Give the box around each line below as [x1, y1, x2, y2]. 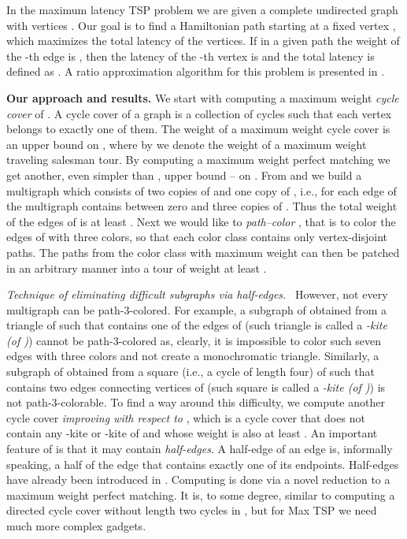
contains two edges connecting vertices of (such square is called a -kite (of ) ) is [6, 378, 386, 395]
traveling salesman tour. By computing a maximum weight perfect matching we [6, 151, 390, 168]
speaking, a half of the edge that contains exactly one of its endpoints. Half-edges [6, 455, 399, 472]
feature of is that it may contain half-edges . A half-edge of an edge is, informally [6, 440, 393, 457]
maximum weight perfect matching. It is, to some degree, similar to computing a [6, 486, 395, 503]
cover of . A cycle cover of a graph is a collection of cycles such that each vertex [6, 105, 392, 121]
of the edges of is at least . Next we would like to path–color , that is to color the [6, 213, 396, 229]
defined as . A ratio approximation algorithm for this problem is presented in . [6, 63, 385, 80]
